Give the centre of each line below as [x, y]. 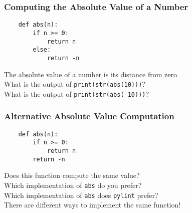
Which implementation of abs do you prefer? [73, 185]
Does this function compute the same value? [72, 175]
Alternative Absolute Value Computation [89, 116]
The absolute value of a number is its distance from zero [90, 74]
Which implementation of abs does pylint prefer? [81, 195]
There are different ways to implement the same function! [92, 205]
